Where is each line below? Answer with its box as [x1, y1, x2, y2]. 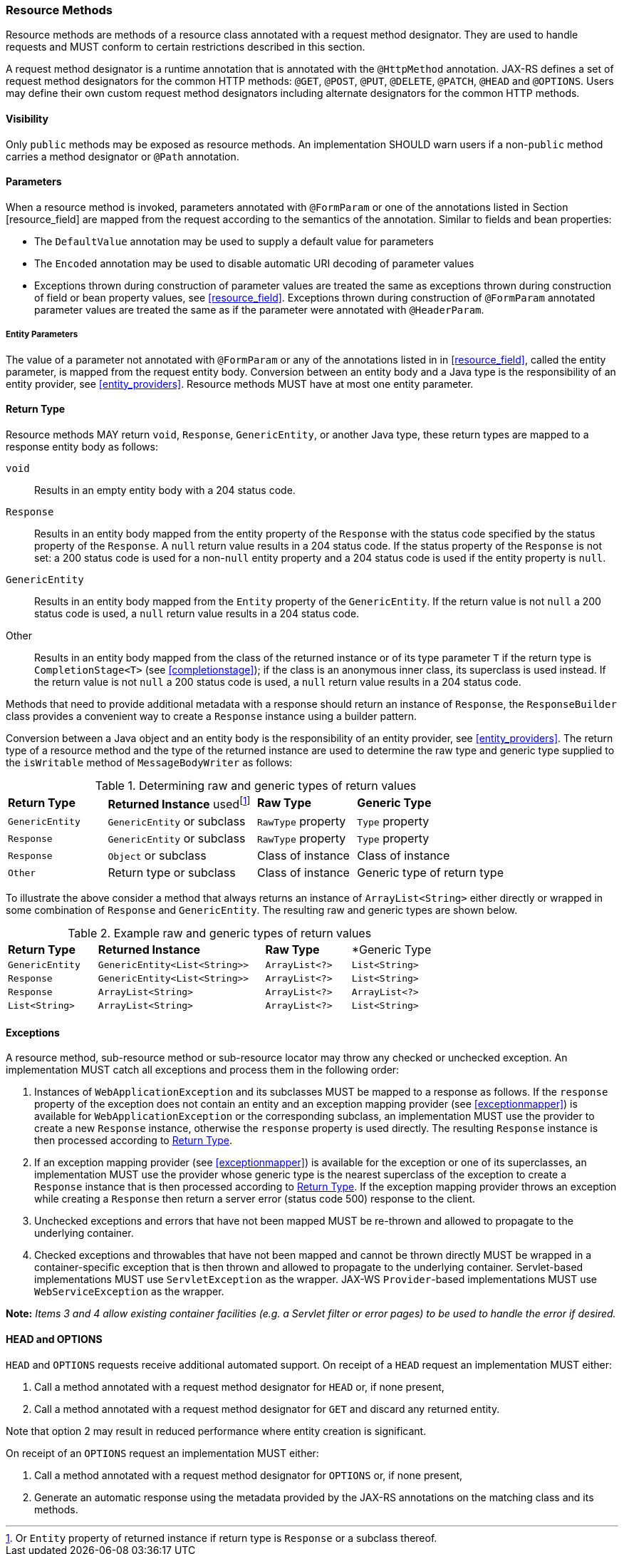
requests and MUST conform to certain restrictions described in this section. [6, 41, 365, 53]
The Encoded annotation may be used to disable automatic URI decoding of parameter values [34, 257, 474, 269]
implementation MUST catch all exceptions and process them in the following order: [6, 1064, 400, 1076]
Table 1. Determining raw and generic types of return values [95, 778, 417, 793]
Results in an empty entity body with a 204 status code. [34, 483, 296, 496]
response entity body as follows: [6, 440, 158, 453]
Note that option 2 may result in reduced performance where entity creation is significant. [6, 1424, 427, 1437]
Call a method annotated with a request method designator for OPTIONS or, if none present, [34, 1468, 463, 1481]
